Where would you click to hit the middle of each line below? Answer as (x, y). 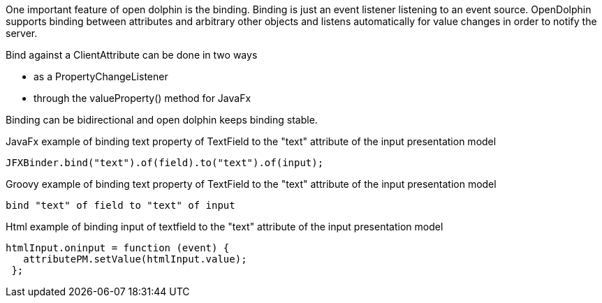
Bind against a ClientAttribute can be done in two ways (132, 55)
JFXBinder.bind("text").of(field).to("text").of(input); (165, 163)
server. (22, 33)
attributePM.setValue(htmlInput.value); (135, 259)
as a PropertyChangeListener (101, 76)
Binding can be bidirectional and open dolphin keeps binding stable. (162, 120)
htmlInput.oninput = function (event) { (118, 248)
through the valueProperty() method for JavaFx (142, 98)
